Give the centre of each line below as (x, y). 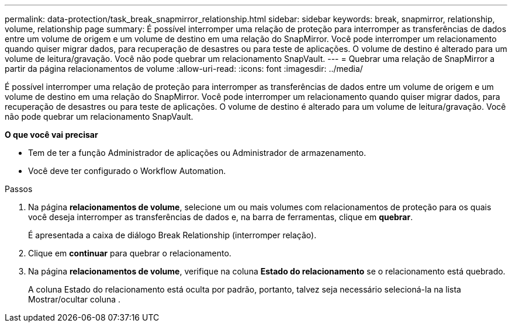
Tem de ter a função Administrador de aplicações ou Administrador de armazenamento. (197, 153)
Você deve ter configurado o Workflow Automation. (127, 171)
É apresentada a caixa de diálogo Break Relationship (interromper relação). (172, 235)
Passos (19, 189)
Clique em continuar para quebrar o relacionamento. (130, 253)
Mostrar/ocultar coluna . (75, 299)
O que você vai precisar (51, 135)
